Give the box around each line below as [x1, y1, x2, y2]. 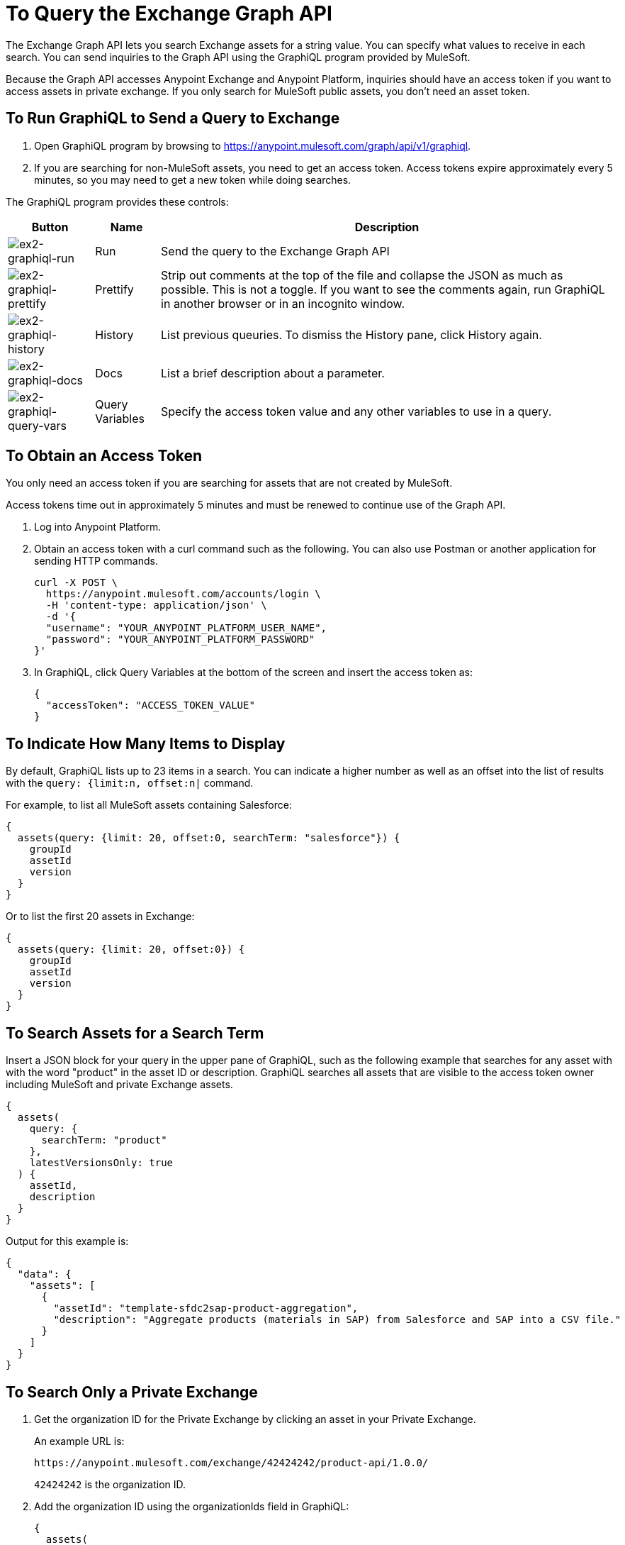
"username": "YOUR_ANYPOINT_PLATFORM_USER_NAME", [45, 622, 327, 634]
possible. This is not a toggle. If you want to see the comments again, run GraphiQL [161, 282, 605, 297]
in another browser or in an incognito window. [161, 296, 405, 311]
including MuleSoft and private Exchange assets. [6, 1078, 233, 1091]
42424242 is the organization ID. [34, 1478, 186, 1490]
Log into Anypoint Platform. [34, 521, 162, 533]
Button [31, 219, 69, 234]
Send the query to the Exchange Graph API [161, 243, 390, 258]
